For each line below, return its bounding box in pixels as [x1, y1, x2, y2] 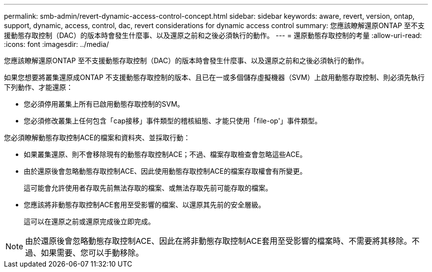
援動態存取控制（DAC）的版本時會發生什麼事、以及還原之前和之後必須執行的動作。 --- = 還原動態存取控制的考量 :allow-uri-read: [4, 31, 422, 39]
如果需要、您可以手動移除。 [41, 248, 144, 258]
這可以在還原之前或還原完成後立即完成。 [24, 217, 155, 226]
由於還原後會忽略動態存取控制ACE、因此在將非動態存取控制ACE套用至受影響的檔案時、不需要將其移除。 [25, 236, 412, 246]
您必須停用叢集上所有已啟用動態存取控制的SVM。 [24, 100, 184, 108]
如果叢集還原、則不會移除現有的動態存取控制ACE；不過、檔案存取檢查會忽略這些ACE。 [24, 150, 307, 158]
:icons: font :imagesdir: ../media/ [4, 40, 109, 48]
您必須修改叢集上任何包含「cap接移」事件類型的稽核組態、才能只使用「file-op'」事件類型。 [24, 117, 322, 125]
